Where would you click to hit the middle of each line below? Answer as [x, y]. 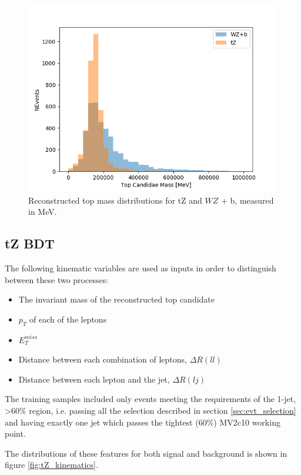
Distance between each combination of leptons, [103, 359]
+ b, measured [247, 200]
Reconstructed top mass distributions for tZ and [115, 200]
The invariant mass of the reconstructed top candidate [117, 299]
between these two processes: [57, 279]
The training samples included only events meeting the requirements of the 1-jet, [150, 399]
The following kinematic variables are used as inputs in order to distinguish [141, 268]
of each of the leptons [68, 319]
